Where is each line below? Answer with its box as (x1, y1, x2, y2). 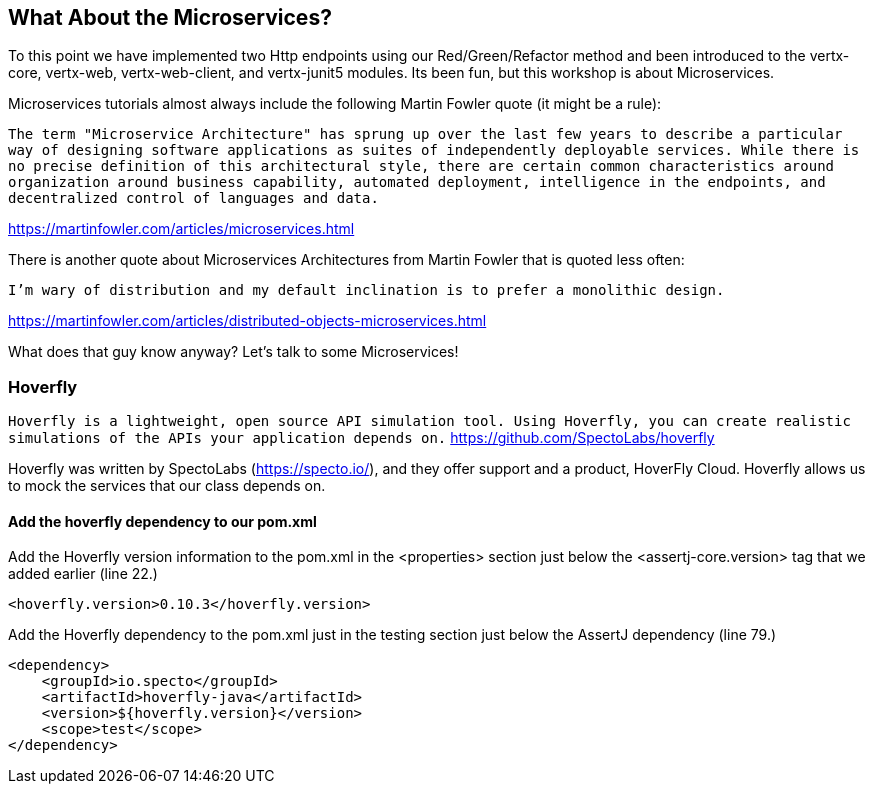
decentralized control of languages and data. (8, 190, 379, 207)
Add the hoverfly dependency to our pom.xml (8, 512, 317, 530)
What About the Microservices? (8, 5, 332, 30)
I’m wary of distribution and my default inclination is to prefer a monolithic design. (8, 282, 725, 299)
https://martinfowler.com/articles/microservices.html (8, 220, 355, 238)
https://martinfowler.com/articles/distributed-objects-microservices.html (8, 312, 487, 330)
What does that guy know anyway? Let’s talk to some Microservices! (8, 343, 459, 361)
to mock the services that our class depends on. (8, 477, 326, 495)
